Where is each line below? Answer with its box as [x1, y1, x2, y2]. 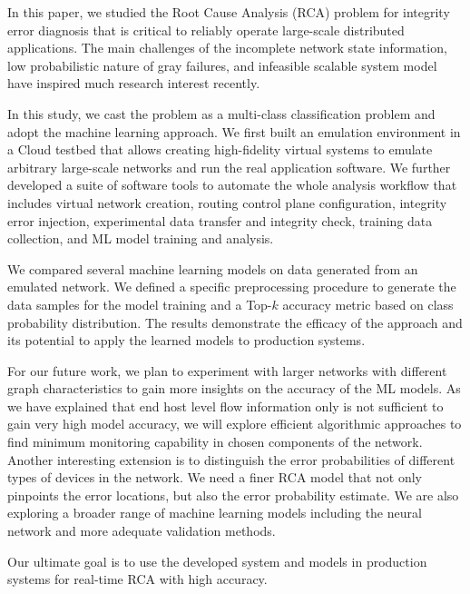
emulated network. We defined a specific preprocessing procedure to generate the [7, 277, 456, 296]
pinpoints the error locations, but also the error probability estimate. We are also [7, 485, 459, 504]
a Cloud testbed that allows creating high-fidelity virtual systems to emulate [7, 140, 433, 159]
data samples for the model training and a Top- [7, 294, 272, 313]
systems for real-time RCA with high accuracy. [7, 569, 268, 589]
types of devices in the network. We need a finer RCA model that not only [7, 468, 422, 487]
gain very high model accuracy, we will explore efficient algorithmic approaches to [7, 414, 462, 433]
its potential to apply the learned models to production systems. [7, 331, 366, 350]
